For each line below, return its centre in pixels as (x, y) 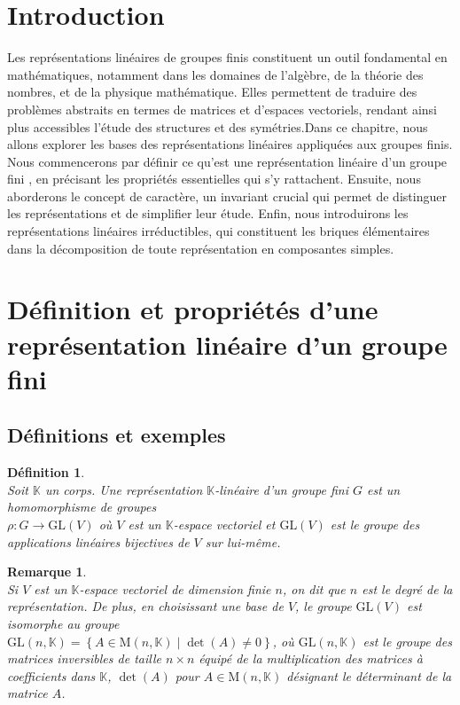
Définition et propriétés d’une (193, 309)
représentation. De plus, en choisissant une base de (145, 606)
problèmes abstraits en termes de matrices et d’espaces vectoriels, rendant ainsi (222, 109)
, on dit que (314, 588)
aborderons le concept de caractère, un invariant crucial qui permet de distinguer (227, 196)
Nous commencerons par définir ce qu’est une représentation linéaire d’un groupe (227, 161)
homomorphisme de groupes (82, 507)
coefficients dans (51, 675)
